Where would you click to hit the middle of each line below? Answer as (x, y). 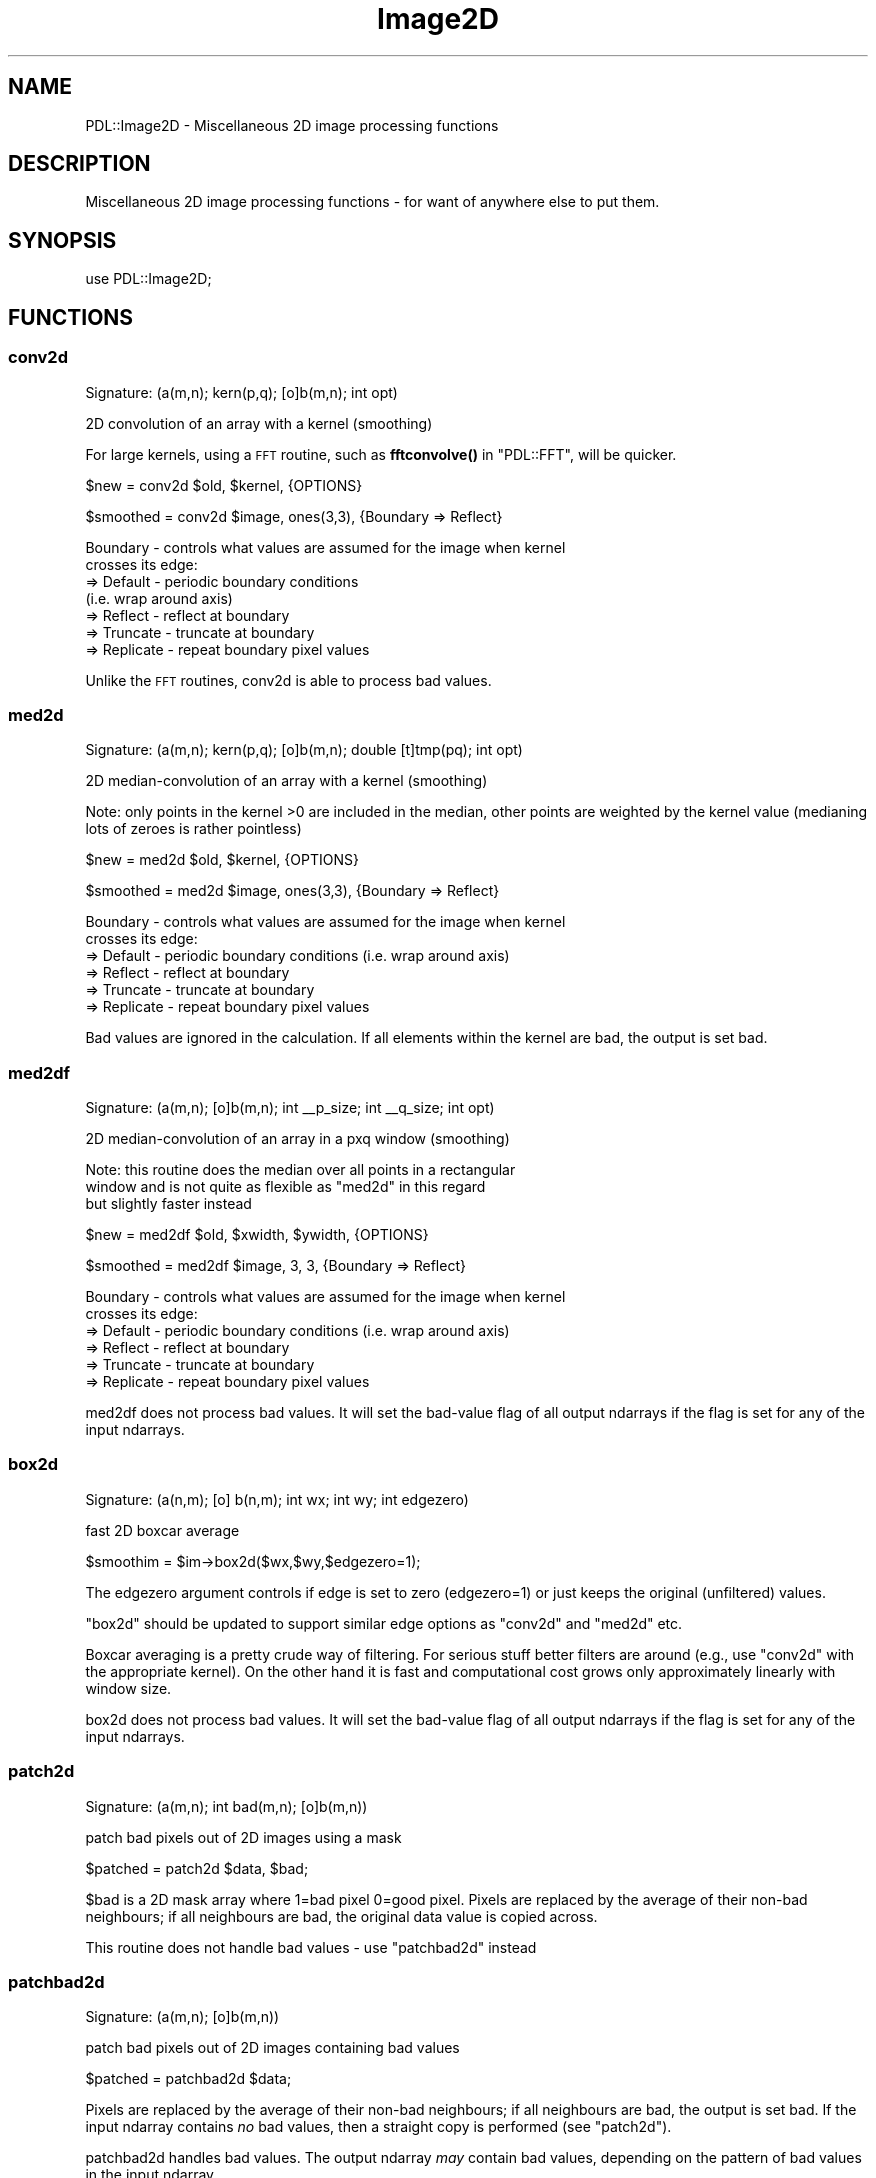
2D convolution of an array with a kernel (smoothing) (259, 423)
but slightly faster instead (168, 1203)
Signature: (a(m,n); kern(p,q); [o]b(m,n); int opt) (241, 392)
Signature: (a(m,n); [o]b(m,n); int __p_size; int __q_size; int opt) (290, 1107)
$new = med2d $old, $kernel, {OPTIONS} (222, 860)
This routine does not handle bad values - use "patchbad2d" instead (311, 1947)
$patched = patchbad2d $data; (188, 2079)
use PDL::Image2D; (148, 279)
